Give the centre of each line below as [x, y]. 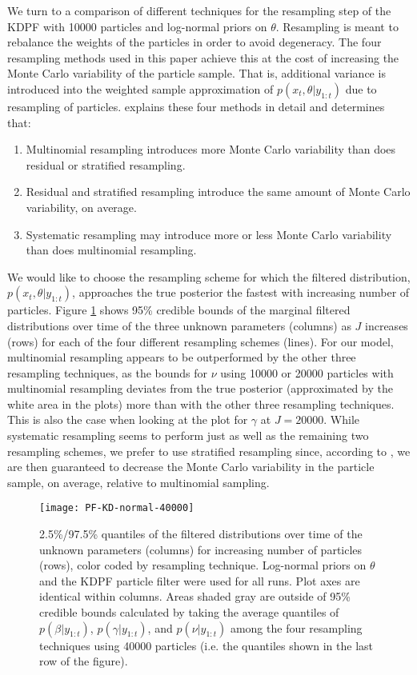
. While [342, 419]
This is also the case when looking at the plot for [128, 419]
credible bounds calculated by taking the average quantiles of [189, 612]
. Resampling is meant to [337, 26]
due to [361, 88]
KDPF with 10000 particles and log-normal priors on [137, 26]
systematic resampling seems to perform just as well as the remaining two [188, 435]
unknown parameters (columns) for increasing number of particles [201, 549]
